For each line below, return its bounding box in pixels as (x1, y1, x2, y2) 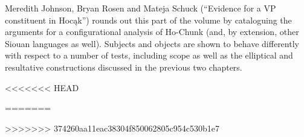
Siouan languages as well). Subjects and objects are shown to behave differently (5, 37, 299, 49)
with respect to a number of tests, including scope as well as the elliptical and (5, 49, 293, 62)
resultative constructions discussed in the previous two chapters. (5, 60, 242, 73)
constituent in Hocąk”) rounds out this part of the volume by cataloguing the (5, 13, 292, 26)
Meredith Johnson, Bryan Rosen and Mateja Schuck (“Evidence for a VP (5, 2, 276, 14)
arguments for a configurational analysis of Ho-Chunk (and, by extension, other (5, 25, 299, 38)
